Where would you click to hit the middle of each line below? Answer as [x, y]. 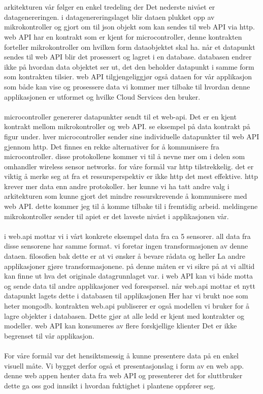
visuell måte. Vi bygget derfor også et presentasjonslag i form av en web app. [124, 365]
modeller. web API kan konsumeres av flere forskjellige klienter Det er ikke [121, 326]
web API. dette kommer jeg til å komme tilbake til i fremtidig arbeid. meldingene [131, 206]
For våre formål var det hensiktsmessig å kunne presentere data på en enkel [121, 355]
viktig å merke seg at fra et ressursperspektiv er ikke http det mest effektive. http [131, 176]
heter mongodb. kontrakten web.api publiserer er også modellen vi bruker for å [127, 306]
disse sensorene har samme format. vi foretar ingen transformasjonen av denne [126, 246]
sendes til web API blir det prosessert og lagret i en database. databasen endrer [128, 57]
